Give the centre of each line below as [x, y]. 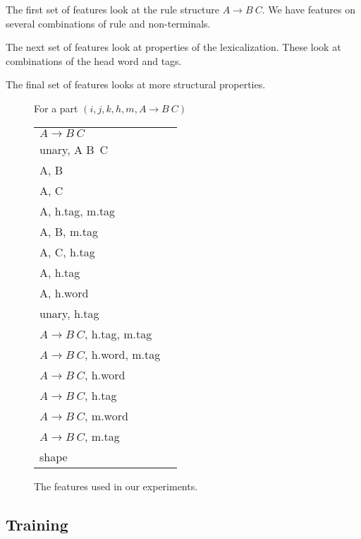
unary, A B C [74, 149]
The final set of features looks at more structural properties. [136, 84]
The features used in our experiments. [116, 486]
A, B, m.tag [69, 231]
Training [37, 524]
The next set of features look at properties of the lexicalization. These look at [173, 47]
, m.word [106, 415]
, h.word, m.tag [123, 354]
